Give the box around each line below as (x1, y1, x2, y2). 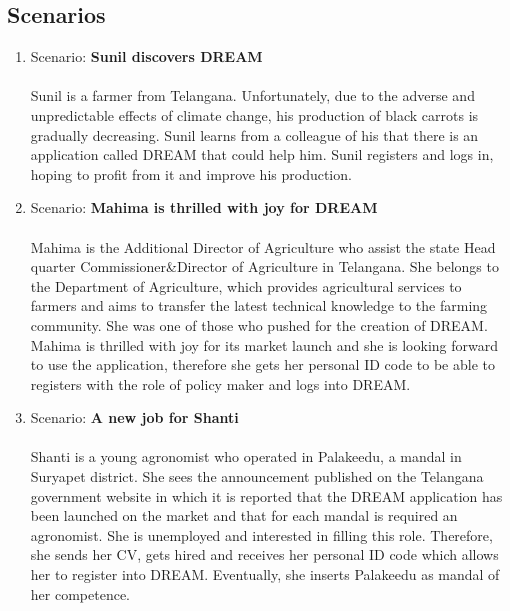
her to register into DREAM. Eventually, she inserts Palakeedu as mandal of (30, 564, 500, 585)
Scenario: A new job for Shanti (30, 407, 239, 428)
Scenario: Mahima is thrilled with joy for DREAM (30, 197, 378, 218)
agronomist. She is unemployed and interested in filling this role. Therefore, (30, 524, 493, 545)
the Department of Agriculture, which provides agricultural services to (30, 275, 462, 296)
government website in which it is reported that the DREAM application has (30, 485, 503, 506)
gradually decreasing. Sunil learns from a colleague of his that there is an (30, 124, 479, 145)
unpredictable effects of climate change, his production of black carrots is (30, 104, 479, 125)
